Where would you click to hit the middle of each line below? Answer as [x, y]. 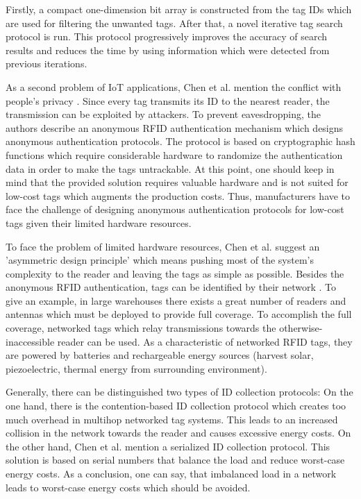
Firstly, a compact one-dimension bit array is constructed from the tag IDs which [179, 9]
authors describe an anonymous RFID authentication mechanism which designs [175, 127]
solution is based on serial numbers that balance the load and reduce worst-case [175, 460]
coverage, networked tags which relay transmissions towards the [141, 328]
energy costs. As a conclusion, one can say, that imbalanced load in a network [171, 473]
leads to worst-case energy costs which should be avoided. [128, 487]
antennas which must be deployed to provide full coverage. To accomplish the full [179, 314]
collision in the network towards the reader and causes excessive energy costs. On [178, 433]
